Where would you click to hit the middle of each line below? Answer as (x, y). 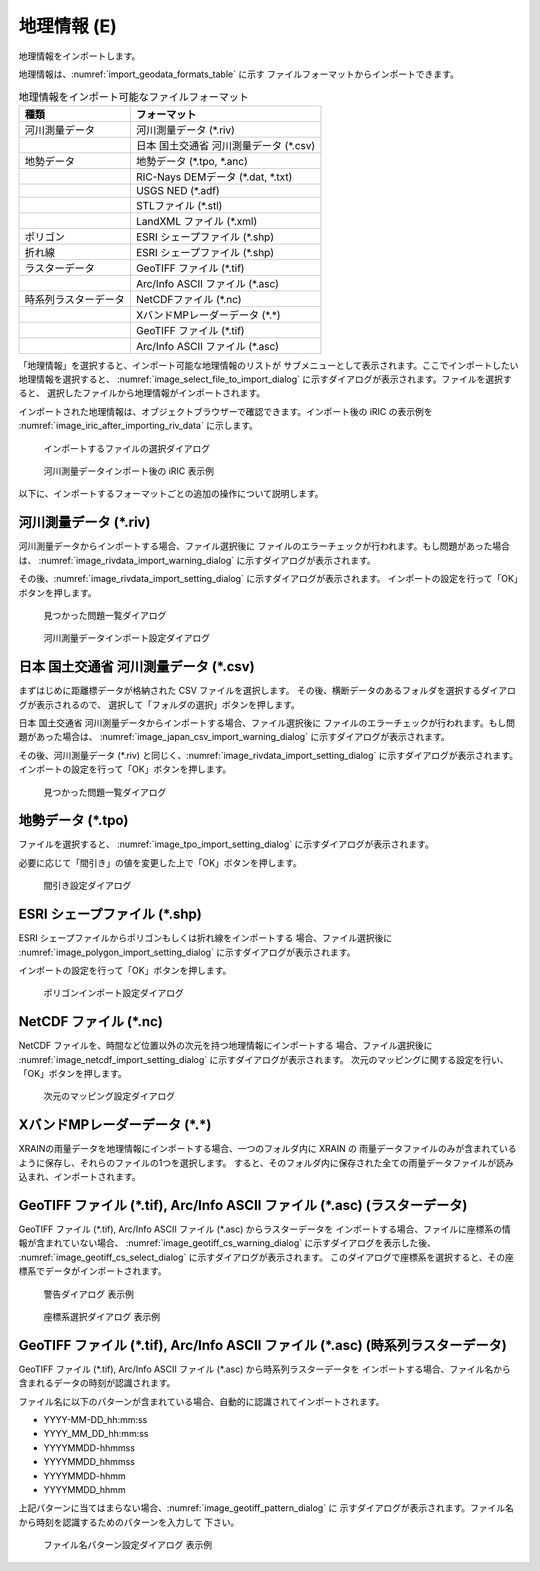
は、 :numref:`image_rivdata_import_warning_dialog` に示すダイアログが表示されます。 (197, 560)
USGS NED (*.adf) (177, 190)
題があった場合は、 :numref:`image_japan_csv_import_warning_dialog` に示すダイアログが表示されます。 (234, 737)
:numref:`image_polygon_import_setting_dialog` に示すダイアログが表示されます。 (187, 952)
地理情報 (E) (67, 26)
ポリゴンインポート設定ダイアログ (113, 993)
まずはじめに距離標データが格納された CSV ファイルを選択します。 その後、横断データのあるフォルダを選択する (250, 691)
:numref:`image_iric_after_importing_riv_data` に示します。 (138, 426)
